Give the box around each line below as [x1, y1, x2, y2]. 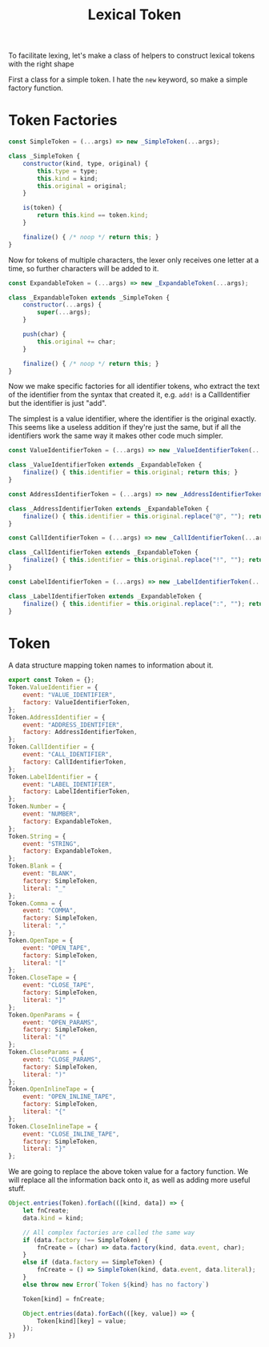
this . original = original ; [37, 182, 127, 190]
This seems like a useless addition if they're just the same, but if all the [8, 423, 242, 432]
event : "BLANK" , [22, 870, 78, 878]
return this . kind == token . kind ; [37, 211, 149, 219]
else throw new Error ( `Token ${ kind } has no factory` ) [22, 1281, 210, 1289]
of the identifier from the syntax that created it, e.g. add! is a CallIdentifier [8, 390, 251, 399]
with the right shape [8, 59, 74, 69]
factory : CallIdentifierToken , [22, 758, 127, 766]
